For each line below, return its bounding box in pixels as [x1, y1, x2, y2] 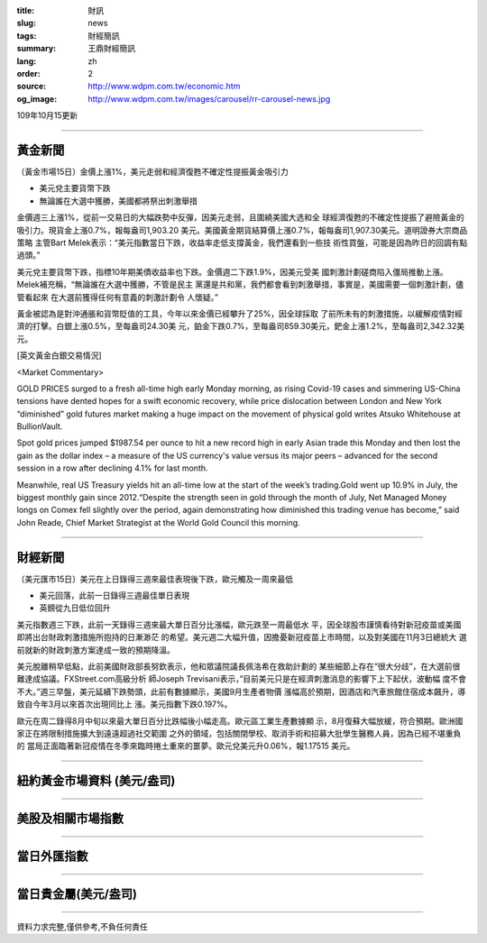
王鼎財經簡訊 [87, 43, 135, 54]
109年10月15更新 [16, 110, 78, 121]
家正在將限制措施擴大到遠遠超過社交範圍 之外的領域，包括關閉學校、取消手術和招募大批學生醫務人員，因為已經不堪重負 [16, 728, 462, 738]
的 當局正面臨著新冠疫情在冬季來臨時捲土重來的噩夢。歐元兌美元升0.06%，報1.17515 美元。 [16, 740, 355, 752]
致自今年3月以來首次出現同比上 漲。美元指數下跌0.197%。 [16, 699, 233, 710]
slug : [16, 18, 36, 29]
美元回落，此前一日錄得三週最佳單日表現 [39, 591, 189, 601]
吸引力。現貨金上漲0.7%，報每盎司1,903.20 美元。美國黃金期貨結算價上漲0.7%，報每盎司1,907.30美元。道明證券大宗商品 [16, 224, 468, 235]
